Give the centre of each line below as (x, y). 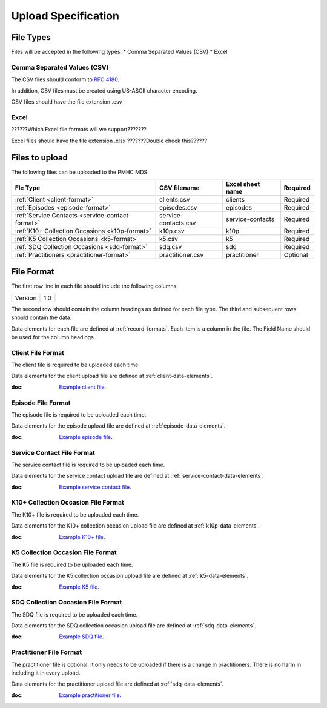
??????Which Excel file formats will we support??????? (79, 130)
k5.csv (169, 239)
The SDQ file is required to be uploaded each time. (74, 614)
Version (26, 298)
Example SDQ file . (81, 637)
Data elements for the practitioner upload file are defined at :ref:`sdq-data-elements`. (117, 684)
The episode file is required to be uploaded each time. (79, 414)
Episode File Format (41, 403)
